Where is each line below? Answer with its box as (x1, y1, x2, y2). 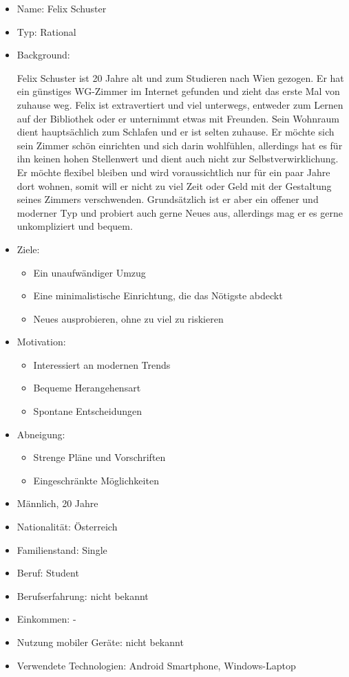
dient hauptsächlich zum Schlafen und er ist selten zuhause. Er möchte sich (17, 125, 335, 139)
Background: (17, 47, 70, 62)
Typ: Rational (17, 24, 76, 39)
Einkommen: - (17, 612, 76, 626)
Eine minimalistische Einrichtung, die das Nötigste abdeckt (33, 288, 283, 303)
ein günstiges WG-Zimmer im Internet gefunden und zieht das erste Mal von (17, 84, 340, 98)
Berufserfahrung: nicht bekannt (17, 588, 149, 603)
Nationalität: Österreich (17, 519, 118, 534)
